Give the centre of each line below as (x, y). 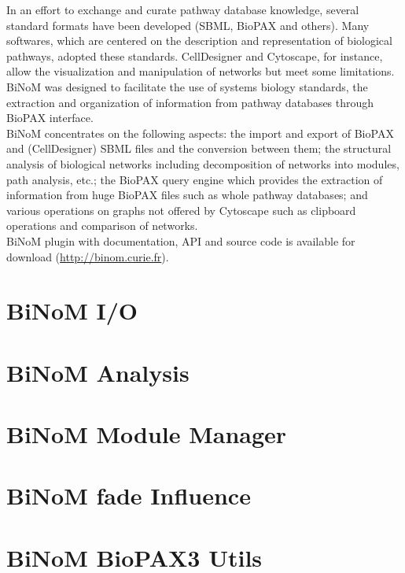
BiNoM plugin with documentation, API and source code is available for (181, 240)
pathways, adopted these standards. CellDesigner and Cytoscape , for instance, (195, 55)
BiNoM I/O (72, 311)
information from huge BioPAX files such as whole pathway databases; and (187, 195)
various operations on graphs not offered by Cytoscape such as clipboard (181, 210)
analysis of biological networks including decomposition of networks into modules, (203, 163)
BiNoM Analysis (98, 372)
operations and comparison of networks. (102, 226)
